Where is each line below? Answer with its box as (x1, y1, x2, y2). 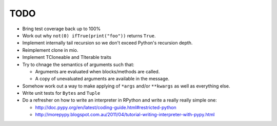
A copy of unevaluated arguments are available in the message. (35, 76, 170, 82)
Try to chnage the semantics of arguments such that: (22, 61, 134, 68)
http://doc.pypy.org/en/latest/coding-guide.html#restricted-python (35, 104, 176, 110)
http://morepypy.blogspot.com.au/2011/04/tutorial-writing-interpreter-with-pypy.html (35, 112, 215, 118)
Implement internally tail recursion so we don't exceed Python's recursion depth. (22, 40, 193, 46)
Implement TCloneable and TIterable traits (22, 54, 111, 60)
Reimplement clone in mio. (22, 47, 78, 53)
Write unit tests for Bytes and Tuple (22, 90, 101, 96)
